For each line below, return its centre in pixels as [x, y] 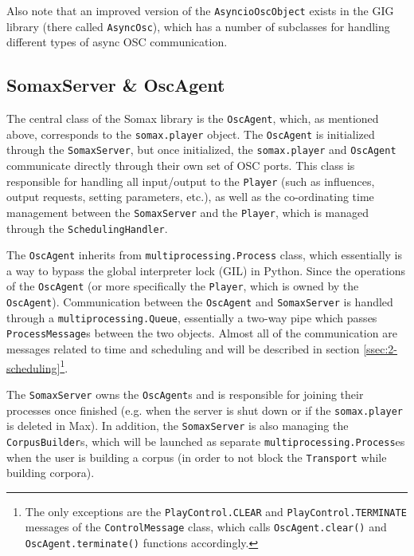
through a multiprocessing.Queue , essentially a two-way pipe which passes [192, 317]
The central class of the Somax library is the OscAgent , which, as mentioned [193, 118]
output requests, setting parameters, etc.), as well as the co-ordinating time [190, 197]
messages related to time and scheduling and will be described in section [183, 349]
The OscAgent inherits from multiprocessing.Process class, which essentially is [205, 255]
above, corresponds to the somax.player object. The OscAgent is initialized [191, 134]
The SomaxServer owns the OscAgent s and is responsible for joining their [185, 394]
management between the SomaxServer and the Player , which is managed [188, 212]
